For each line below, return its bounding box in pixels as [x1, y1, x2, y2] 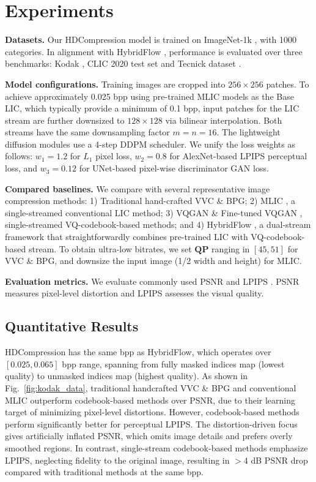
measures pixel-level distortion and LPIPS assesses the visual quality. [5, 287, 264, 299]
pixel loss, [95, 149, 132, 162]
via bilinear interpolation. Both [165, 113, 282, 126]
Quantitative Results [5, 317, 139, 336]
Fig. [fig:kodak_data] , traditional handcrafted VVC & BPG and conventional [5, 381, 296, 394]
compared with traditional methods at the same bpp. [5, 465, 204, 478]
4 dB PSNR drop [243, 453, 308, 466]
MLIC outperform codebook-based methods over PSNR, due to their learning [5, 393, 296, 406]
